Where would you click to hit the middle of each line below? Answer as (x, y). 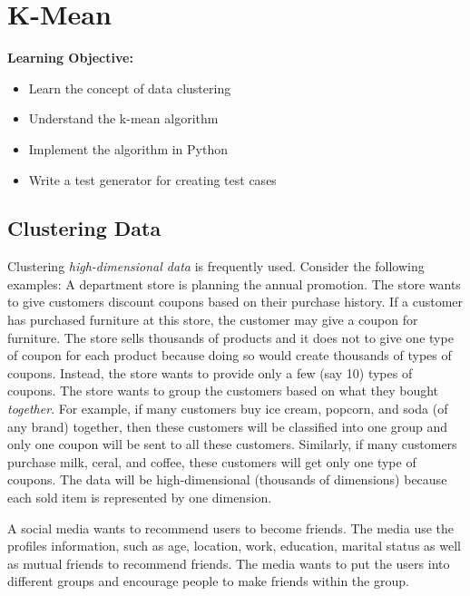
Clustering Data (84, 228)
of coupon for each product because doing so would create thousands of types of (230, 355)
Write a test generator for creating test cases (152, 179)
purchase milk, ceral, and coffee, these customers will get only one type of (212, 461)
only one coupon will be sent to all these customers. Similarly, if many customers (232, 444)
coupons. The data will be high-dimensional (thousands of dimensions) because (227, 479)
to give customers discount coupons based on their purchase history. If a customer (235, 302)
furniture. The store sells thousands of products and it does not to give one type (230, 337)
